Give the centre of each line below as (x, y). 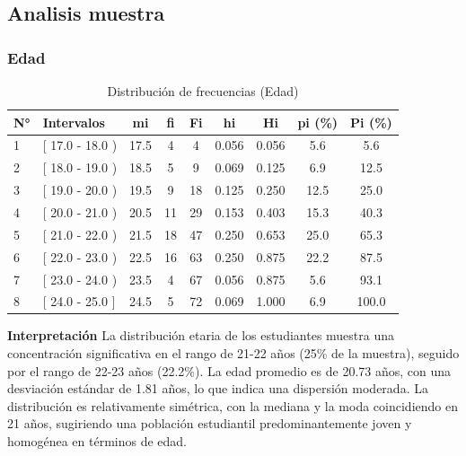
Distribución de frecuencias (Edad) (203, 91)
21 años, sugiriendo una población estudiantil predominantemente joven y (210, 423)
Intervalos (74, 122)
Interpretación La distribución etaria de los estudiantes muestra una (201, 335)
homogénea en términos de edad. (97, 441)
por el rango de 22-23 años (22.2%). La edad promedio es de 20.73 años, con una (229, 370)
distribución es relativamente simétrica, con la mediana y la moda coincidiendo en (233, 405)
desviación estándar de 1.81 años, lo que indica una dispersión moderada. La (218, 388)
